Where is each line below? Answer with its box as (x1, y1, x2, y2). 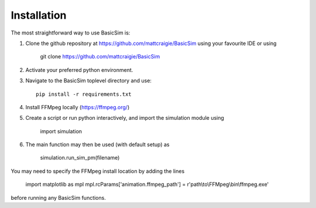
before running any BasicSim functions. (11, 194, 107, 201)
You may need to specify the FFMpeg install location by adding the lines (11, 167, 185, 175)
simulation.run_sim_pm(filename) (40, 154, 120, 161)
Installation (11, 9, 67, 22)
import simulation (40, 127, 82, 134)
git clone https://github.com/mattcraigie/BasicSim (40, 53, 160, 60)
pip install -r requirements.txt (36, 91, 132, 98)
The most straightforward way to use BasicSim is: (11, 29, 130, 36)
